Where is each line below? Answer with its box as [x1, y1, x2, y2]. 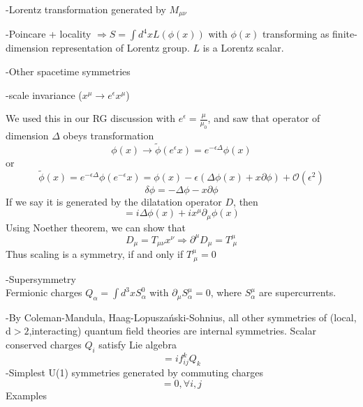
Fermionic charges [6, 285, 82, 300]
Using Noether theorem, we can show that [6, 220, 186, 234]
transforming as [262, 26, 329, 41]
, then [233, 194, 258, 208]
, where [210, 285, 242, 300]
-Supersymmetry [6, 271, 76, 286]
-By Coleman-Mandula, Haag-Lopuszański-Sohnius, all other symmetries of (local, [6, 309, 357, 324]
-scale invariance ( [6, 87, 82, 102]
